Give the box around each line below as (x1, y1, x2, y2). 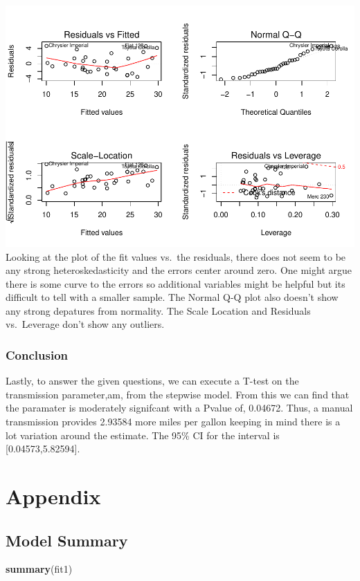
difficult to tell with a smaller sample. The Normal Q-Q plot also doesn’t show (6, 290, 339, 304)
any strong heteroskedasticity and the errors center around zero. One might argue (6, 263, 352, 277)
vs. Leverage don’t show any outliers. (6, 317, 165, 331)
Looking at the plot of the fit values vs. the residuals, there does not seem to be (6, 249, 346, 264)
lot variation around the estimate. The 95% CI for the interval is (6, 427, 280, 442)
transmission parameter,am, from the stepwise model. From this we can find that (6, 387, 350, 401)
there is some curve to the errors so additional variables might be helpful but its (6, 276, 345, 290)
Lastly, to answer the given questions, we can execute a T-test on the (6, 373, 299, 388)
